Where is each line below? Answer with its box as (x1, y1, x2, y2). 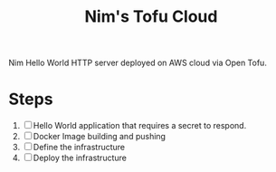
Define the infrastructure (33, 142, 126, 153)
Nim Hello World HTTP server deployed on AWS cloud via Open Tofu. (8, 57, 268, 69)
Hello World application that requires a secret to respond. (33, 120, 247, 131)
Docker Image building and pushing (33, 131, 167, 142)
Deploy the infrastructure (33, 152, 128, 164)
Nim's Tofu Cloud (84, 6, 218, 27)
